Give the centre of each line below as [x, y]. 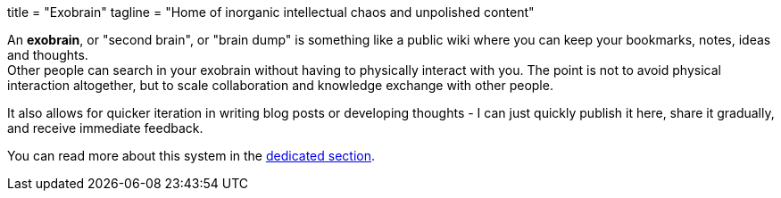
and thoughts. [48, 55]
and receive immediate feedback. [105, 128]
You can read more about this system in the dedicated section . [191, 156]
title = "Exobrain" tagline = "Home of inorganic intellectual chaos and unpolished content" [271, 12]
